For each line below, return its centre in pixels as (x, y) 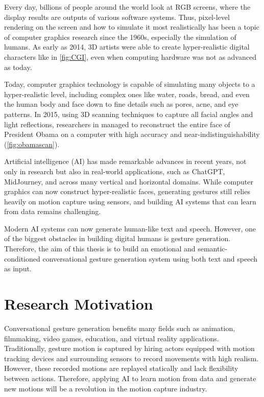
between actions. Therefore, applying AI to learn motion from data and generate (130, 378)
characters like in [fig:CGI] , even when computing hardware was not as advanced (130, 56)
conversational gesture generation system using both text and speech (150, 258)
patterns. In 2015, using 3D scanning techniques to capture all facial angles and (129, 114)
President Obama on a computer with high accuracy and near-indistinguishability (132, 134)
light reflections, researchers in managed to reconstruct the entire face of (117, 124)
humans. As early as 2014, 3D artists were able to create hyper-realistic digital (127, 47)
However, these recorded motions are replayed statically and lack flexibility (121, 368)
